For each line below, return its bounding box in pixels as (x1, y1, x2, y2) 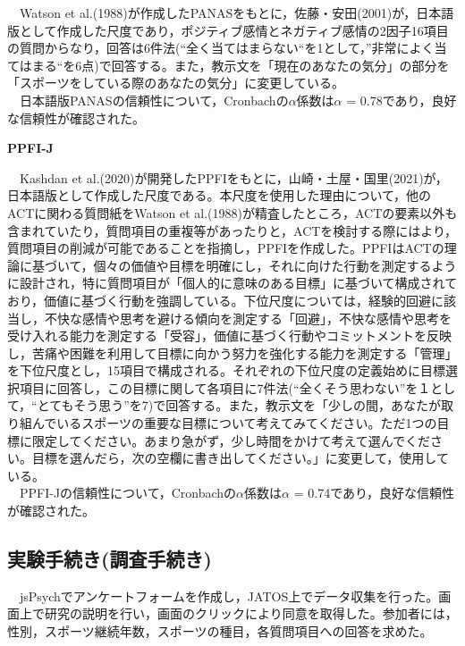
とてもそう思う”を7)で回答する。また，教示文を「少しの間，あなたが (37, 396, 441, 415)
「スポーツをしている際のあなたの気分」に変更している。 (7, 73, 344, 92)
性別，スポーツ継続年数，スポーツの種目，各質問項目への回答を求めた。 (7, 622, 433, 641)
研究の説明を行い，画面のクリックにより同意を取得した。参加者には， (44, 604, 458, 623)
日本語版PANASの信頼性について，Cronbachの (19, 90, 289, 109)
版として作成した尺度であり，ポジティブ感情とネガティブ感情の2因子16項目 (7, 21, 449, 39)
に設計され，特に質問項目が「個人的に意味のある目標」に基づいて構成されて (7, 273, 458, 292)
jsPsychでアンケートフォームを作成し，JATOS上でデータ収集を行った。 (19, 586, 439, 605)
